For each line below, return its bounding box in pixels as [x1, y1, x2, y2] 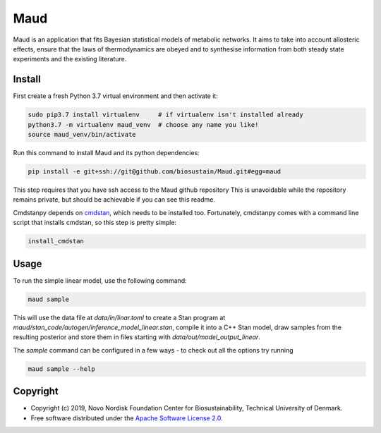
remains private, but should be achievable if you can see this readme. [13, 195, 215, 204]
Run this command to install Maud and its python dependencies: [13, 148, 200, 157]
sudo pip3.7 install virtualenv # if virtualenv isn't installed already [28, 111, 303, 119]
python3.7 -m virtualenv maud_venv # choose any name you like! [28, 121, 259, 128]
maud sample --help [28, 365, 95, 373]
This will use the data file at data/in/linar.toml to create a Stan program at [13, 313, 226, 322]
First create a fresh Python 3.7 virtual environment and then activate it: [13, 92, 218, 100]
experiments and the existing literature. [13, 55, 127, 63]
